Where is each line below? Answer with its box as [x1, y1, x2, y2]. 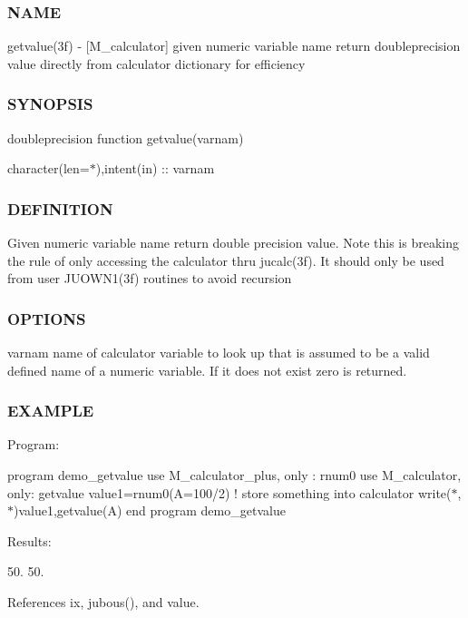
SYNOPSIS [7, 93, 93, 115]
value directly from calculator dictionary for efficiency [7, 54, 306, 73]
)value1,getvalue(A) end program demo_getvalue [14, 501, 286, 520]
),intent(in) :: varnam [95, 159, 215, 178]
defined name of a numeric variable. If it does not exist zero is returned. [7, 360, 407, 379]
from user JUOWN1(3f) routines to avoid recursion [7, 269, 292, 288]
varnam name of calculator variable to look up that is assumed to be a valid [7, 343, 430, 362]
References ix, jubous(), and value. [7, 593, 200, 611]
